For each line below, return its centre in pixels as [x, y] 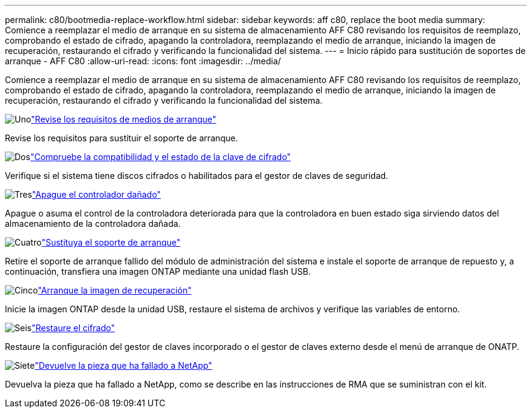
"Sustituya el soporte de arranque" [111, 242]
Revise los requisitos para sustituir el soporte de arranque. [121, 138]
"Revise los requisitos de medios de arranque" [124, 119]
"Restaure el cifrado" [73, 328]
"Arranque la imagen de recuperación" [115, 290]
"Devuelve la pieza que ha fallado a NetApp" [124, 365]
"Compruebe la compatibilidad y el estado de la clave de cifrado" [160, 157]
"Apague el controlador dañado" [96, 194]
